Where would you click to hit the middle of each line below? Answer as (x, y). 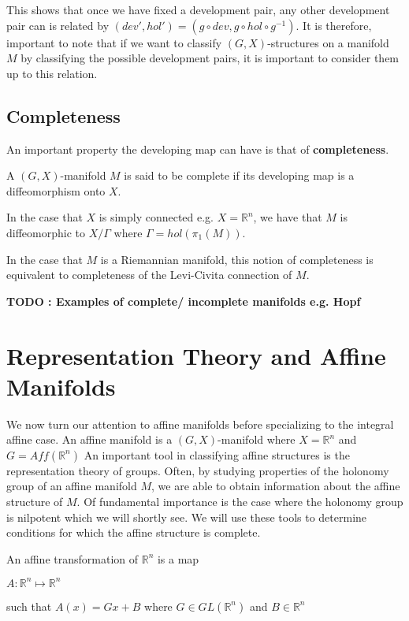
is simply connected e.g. (156, 217)
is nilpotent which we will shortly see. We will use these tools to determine (187, 517)
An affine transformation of (73, 558)
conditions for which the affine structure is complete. (134, 532)
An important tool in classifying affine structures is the (217, 454)
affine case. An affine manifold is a (89, 439)
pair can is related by (58, 25)
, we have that (288, 217)
